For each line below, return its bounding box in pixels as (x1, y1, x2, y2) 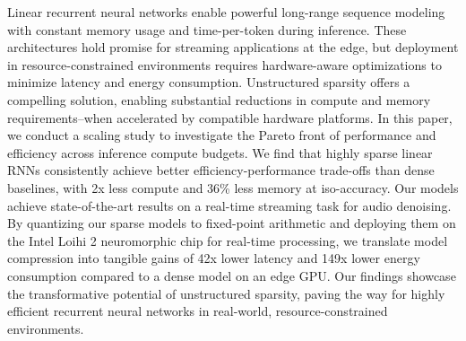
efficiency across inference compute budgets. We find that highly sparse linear (7, 143, 433, 162)
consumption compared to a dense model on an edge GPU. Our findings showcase (7, 266, 456, 284)
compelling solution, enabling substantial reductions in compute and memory (7, 90, 431, 109)
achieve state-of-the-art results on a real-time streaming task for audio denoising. (7, 196, 452, 214)
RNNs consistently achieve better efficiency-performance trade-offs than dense (7, 161, 435, 179)
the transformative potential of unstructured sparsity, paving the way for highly (7, 284, 445, 302)
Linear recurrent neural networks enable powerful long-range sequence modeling (7, 3, 445, 21)
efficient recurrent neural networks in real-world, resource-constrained (7, 302, 388, 320)
